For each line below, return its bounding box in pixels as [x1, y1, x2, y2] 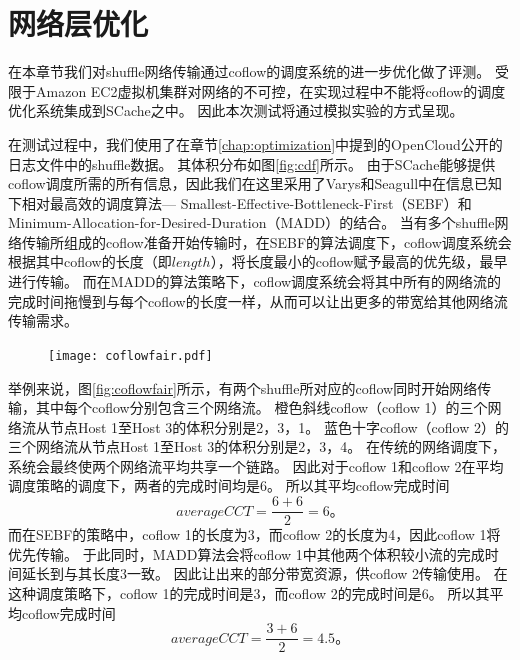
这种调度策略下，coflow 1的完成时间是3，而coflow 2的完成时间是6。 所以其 [8, 582, 490, 603]
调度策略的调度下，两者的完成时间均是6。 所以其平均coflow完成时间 [8, 475, 450, 496]
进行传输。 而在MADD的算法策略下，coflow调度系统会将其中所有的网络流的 [8, 271, 502, 292]
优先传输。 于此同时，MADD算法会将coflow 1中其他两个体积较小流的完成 [8, 543, 485, 564]
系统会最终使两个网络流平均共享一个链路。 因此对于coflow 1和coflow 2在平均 [8, 455, 504, 476]
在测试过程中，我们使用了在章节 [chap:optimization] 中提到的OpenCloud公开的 [8, 133, 503, 154]
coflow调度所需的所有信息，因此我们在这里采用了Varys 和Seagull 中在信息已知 [8, 173, 503, 194]
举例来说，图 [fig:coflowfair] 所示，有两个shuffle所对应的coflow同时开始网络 [8, 377, 478, 398]
